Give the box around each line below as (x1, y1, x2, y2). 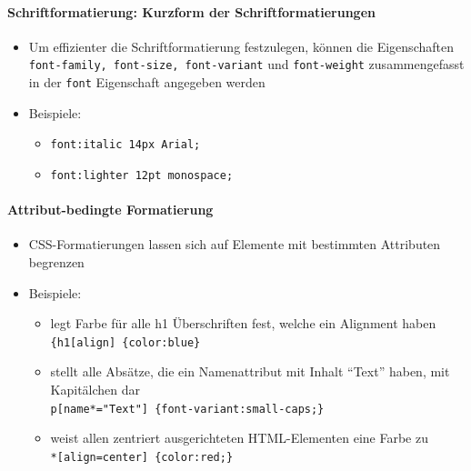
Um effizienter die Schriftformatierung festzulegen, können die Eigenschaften (28, 36, 454, 55)
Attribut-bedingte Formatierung (7, 200, 214, 219)
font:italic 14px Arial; (50, 138, 201, 152)
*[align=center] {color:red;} (50, 450, 234, 464)
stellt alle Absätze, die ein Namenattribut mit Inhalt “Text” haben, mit (50, 362, 450, 381)
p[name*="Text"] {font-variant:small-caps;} (50, 402, 325, 416)
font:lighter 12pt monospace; (50, 168, 234, 182)
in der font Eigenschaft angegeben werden (28, 73, 266, 92)
